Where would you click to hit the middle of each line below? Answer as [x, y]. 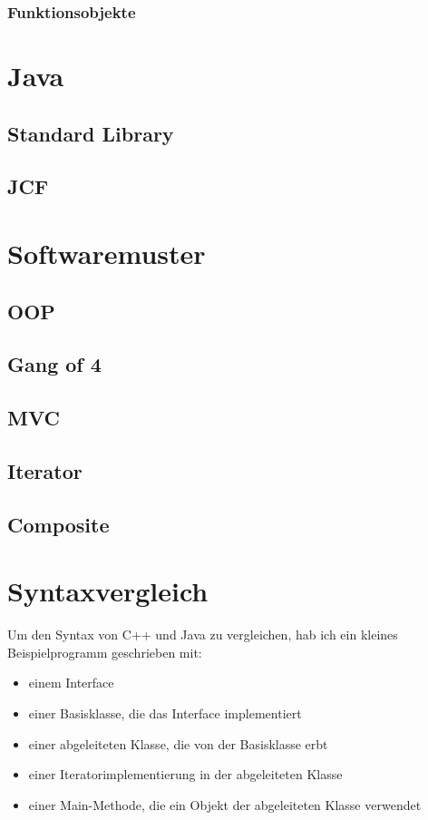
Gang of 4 [54, 364]
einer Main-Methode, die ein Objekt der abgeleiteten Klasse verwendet [225, 804]
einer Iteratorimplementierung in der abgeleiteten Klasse [185, 774]
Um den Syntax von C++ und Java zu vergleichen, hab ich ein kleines [203, 635]
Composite [58, 524]
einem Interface [71, 683]
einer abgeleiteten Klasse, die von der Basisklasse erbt [178, 743]
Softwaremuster [107, 253]
